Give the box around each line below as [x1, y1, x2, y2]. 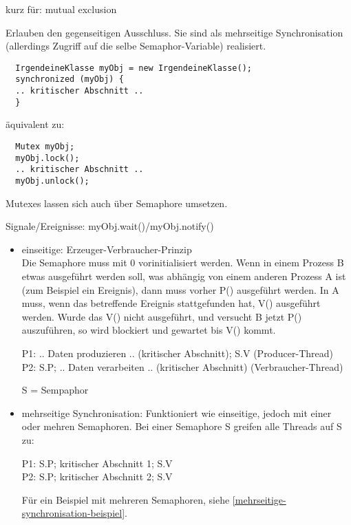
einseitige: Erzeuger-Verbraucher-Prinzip [21, 242, 192, 256]
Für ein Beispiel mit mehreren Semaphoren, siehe [21, 492, 230, 506]
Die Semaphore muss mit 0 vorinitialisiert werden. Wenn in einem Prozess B [21, 255, 344, 270]
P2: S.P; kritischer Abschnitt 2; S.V [21, 469, 173, 484]
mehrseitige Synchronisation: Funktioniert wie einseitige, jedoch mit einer [21, 405, 332, 420]
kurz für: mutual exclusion [6, 2, 117, 16]
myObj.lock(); [15, 153, 80, 163]
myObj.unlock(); [15, 175, 89, 186]
